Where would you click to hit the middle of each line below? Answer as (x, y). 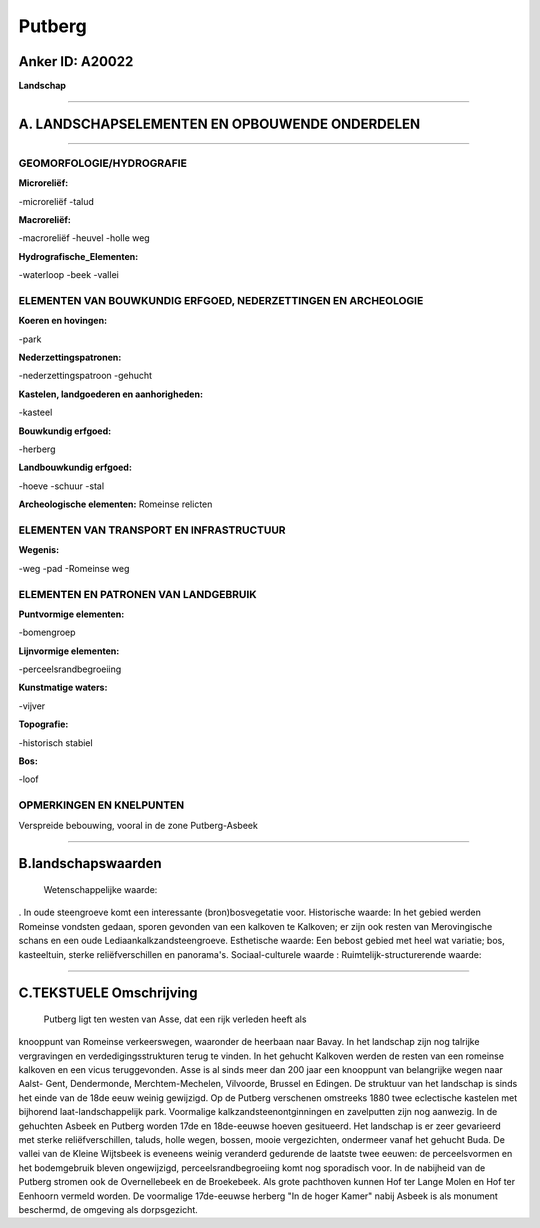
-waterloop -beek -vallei (68, 275)
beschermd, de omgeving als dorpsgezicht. (108, 1209)
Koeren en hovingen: (63, 321)
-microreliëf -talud (56, 201)
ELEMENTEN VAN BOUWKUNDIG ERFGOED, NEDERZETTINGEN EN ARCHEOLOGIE (221, 300)
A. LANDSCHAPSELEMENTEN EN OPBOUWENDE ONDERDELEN (219, 123)
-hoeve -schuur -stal (61, 486)
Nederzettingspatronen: (70, 357)
